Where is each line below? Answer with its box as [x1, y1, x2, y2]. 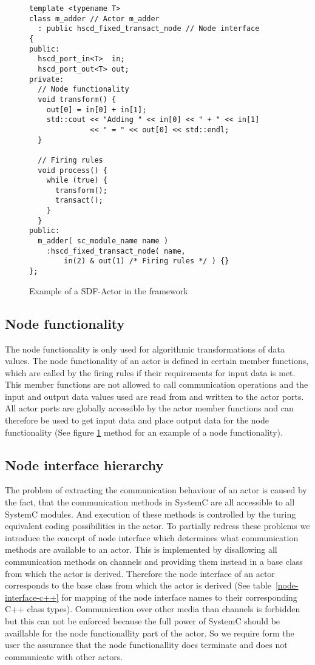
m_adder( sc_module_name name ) [38, 237, 169, 246]
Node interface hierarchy [5, 455, 164, 474]
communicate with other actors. [5, 650, 123, 663]
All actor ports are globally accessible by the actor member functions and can [5, 402, 294, 414]
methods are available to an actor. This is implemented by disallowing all [5, 543, 277, 556]
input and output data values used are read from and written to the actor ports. [5, 390, 304, 402]
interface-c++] [5, 590, 59, 603]
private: [29, 75, 64, 84]
